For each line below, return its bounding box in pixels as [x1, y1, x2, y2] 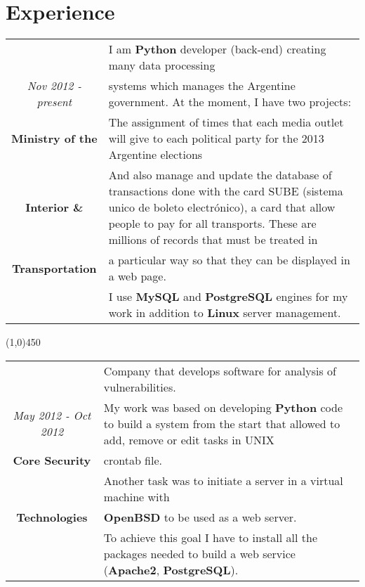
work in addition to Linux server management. [108, 304, 341, 321]
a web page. [108, 268, 166, 285]
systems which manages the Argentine [108, 77, 296, 94]
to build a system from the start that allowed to [103, 415, 340, 432]
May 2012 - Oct [13, 407, 91, 424]
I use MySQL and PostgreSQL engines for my [108, 288, 348, 305]
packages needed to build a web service [103, 545, 296, 562]
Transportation [12, 259, 97, 276]
